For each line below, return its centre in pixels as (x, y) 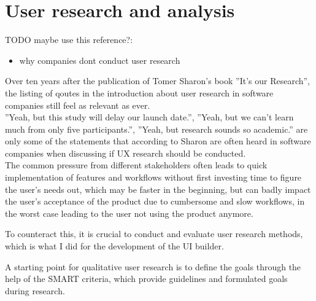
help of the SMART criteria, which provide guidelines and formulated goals (146, 279)
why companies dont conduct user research (100, 60)
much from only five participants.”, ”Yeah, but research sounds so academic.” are (156, 129)
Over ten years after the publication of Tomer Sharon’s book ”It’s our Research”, (157, 81)
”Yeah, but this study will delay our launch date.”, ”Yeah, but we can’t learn (149, 117)
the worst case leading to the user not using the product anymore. (129, 213)
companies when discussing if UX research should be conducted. (125, 153)
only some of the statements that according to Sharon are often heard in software (158, 141)
